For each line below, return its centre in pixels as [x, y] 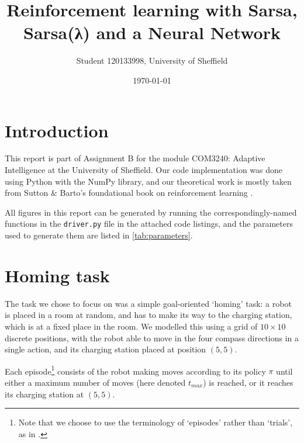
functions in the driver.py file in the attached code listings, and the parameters [149, 224]
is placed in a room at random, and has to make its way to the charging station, [148, 315]
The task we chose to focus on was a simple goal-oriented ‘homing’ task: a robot [148, 303]
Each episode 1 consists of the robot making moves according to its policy [135, 370]
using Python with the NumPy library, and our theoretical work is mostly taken [148, 181]
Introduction [57, 130]
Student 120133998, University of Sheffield [152, 60]
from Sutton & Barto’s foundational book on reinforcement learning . [129, 193]
